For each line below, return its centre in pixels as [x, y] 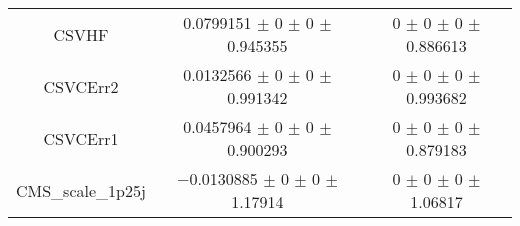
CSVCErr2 [81, 86]
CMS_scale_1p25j [81, 190]
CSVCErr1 [81, 138]
